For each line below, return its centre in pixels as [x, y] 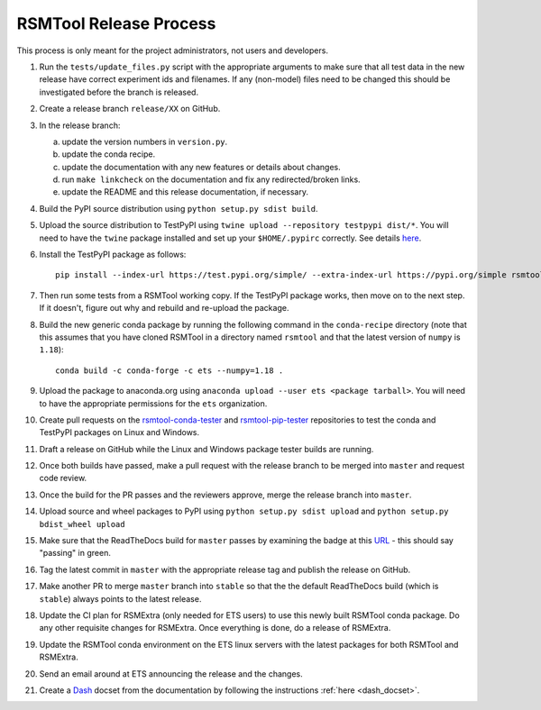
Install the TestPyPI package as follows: [113, 255]
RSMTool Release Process [116, 23]
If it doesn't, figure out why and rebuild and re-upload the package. [164, 308]
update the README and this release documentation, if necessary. [185, 192]
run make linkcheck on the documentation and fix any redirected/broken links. [211, 179]
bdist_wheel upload [82, 524]
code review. [63, 478]
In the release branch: [80, 125]
